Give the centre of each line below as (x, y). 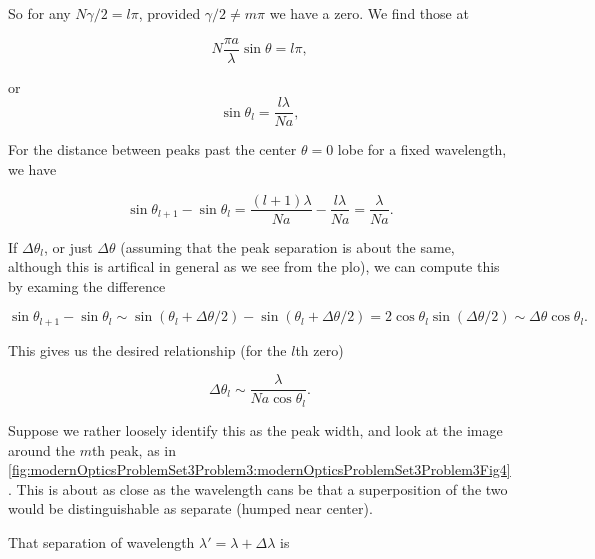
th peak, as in (134, 449)
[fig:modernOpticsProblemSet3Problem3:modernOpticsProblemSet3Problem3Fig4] (259, 469)
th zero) (319, 349)
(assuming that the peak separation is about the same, (287, 246)
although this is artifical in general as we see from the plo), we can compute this (254, 266)
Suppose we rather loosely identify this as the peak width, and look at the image (255, 429)
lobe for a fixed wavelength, (422, 149)
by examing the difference (87, 285)
